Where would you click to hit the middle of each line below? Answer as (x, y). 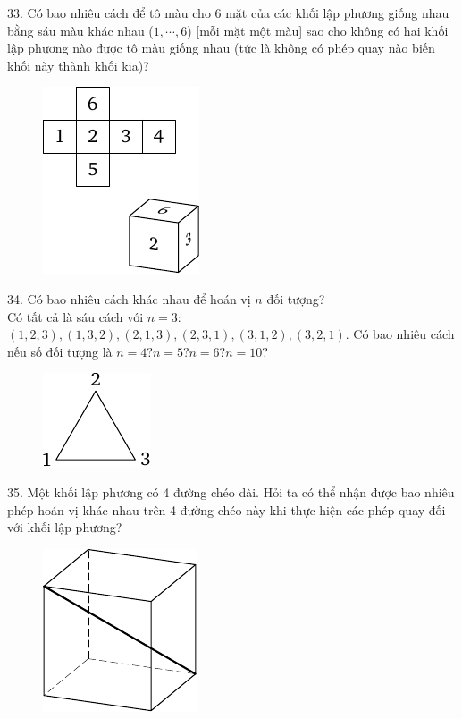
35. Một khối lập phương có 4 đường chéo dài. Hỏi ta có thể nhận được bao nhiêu (231, 491)
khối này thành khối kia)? (78, 65)
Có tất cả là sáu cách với (76, 316)
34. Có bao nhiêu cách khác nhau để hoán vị (129, 298)
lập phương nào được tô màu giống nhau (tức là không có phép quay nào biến (221, 48)
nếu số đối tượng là (60, 351)
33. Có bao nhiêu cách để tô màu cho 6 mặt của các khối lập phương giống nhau (228, 13)
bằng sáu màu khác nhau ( (80, 30)
